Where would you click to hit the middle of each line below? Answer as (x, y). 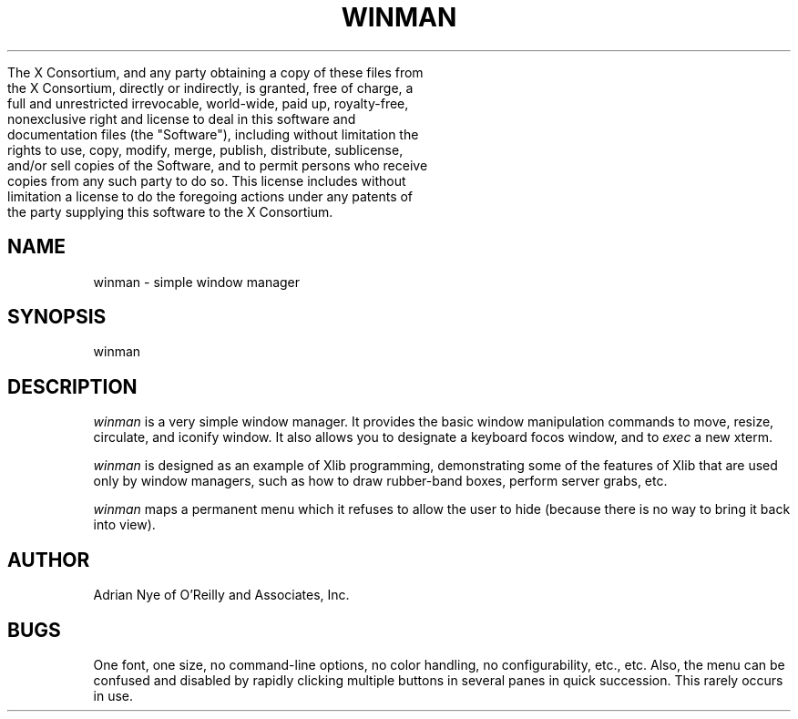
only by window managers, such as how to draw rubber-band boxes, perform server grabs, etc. (380, 481)
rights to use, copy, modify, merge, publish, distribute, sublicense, (205, 149)
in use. (113, 695)
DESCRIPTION (72, 386)
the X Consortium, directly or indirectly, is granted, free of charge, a (210, 87)
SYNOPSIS (57, 317)
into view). (124, 525)
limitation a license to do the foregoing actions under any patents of (210, 196)
